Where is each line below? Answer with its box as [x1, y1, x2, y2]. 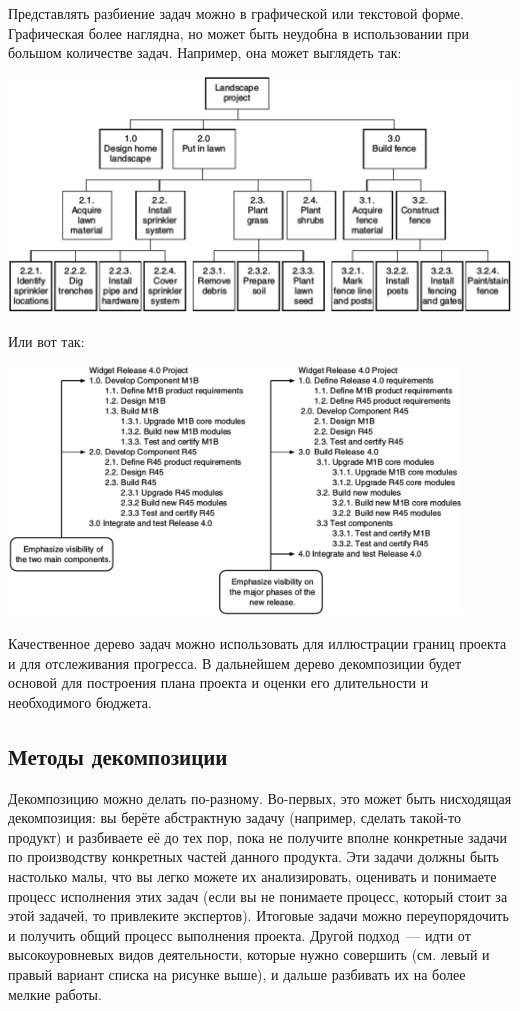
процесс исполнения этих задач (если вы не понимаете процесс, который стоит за [8, 885, 508, 906]
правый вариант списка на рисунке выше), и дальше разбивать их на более [8, 964, 466, 984]
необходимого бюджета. [8, 691, 152, 712]
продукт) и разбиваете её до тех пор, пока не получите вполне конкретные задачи [8, 826, 508, 847]
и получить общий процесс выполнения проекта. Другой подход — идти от [8, 924, 471, 945]
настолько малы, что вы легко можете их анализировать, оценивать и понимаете [8, 866, 497, 887]
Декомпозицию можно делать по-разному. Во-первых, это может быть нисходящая [8, 787, 512, 808]
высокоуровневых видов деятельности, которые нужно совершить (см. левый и [8, 944, 490, 965]
